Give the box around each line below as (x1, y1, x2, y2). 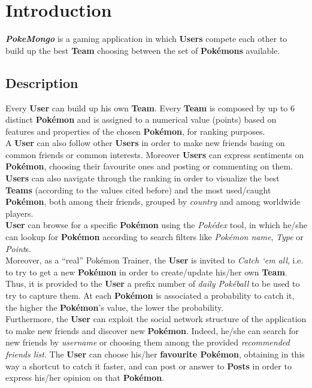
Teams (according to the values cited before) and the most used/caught (5, 183, 271, 196)
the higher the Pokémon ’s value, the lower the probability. (5, 301, 224, 313)
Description (5, 73, 78, 92)
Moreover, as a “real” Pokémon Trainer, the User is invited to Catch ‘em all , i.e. (5, 254, 304, 266)
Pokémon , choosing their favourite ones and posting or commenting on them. (5, 160, 293, 172)
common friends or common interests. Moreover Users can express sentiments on (5, 148, 304, 160)
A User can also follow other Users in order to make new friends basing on (5, 137, 285, 149)
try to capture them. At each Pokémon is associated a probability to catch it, (5, 289, 295, 302)
